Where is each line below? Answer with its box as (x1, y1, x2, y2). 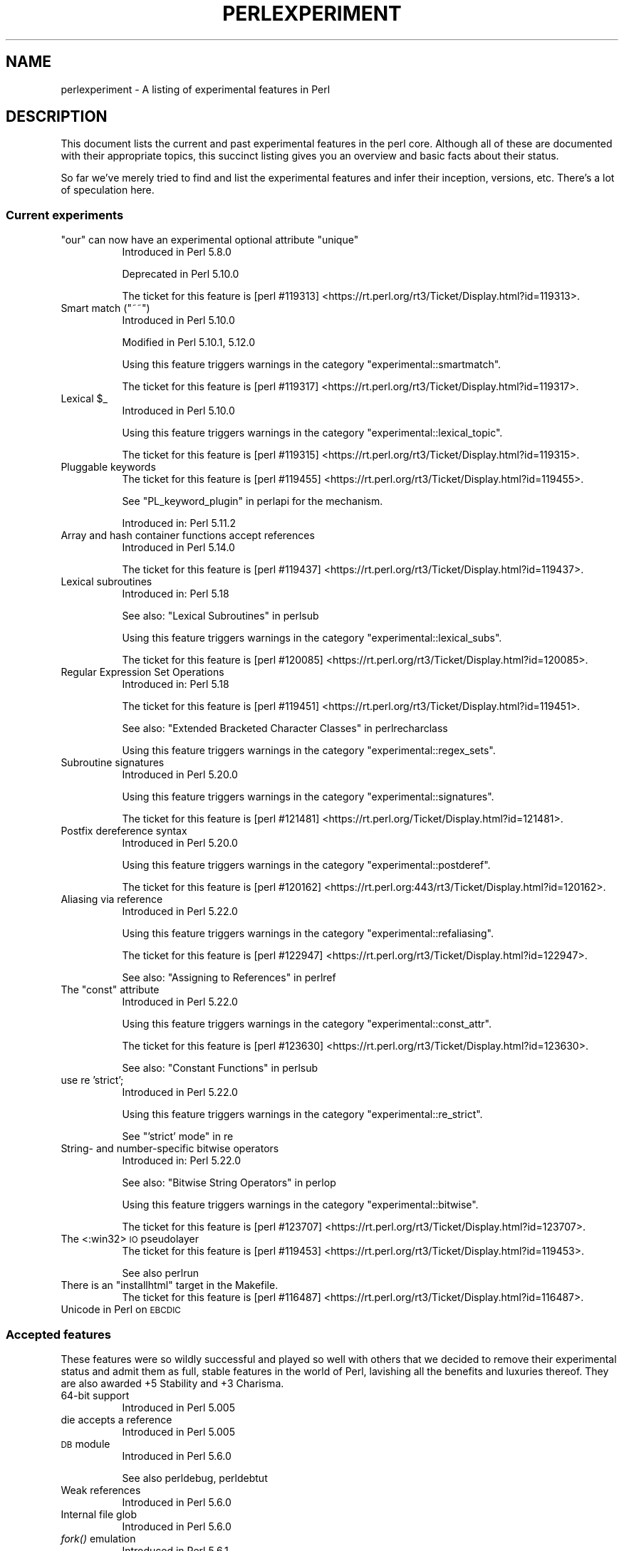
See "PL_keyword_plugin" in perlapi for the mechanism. (122, 495, 383, 508)
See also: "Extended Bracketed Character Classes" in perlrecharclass (122, 722, 448, 735)
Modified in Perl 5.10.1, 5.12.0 (122, 336, 255, 349)
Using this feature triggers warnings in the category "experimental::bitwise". (122, 1198, 479, 1211)
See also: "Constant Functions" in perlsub (122, 1062, 318, 1075)
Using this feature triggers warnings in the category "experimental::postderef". (122, 859, 491, 872)
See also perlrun (122, 1267, 199, 1280)
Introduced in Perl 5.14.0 (122, 541, 235, 554)
